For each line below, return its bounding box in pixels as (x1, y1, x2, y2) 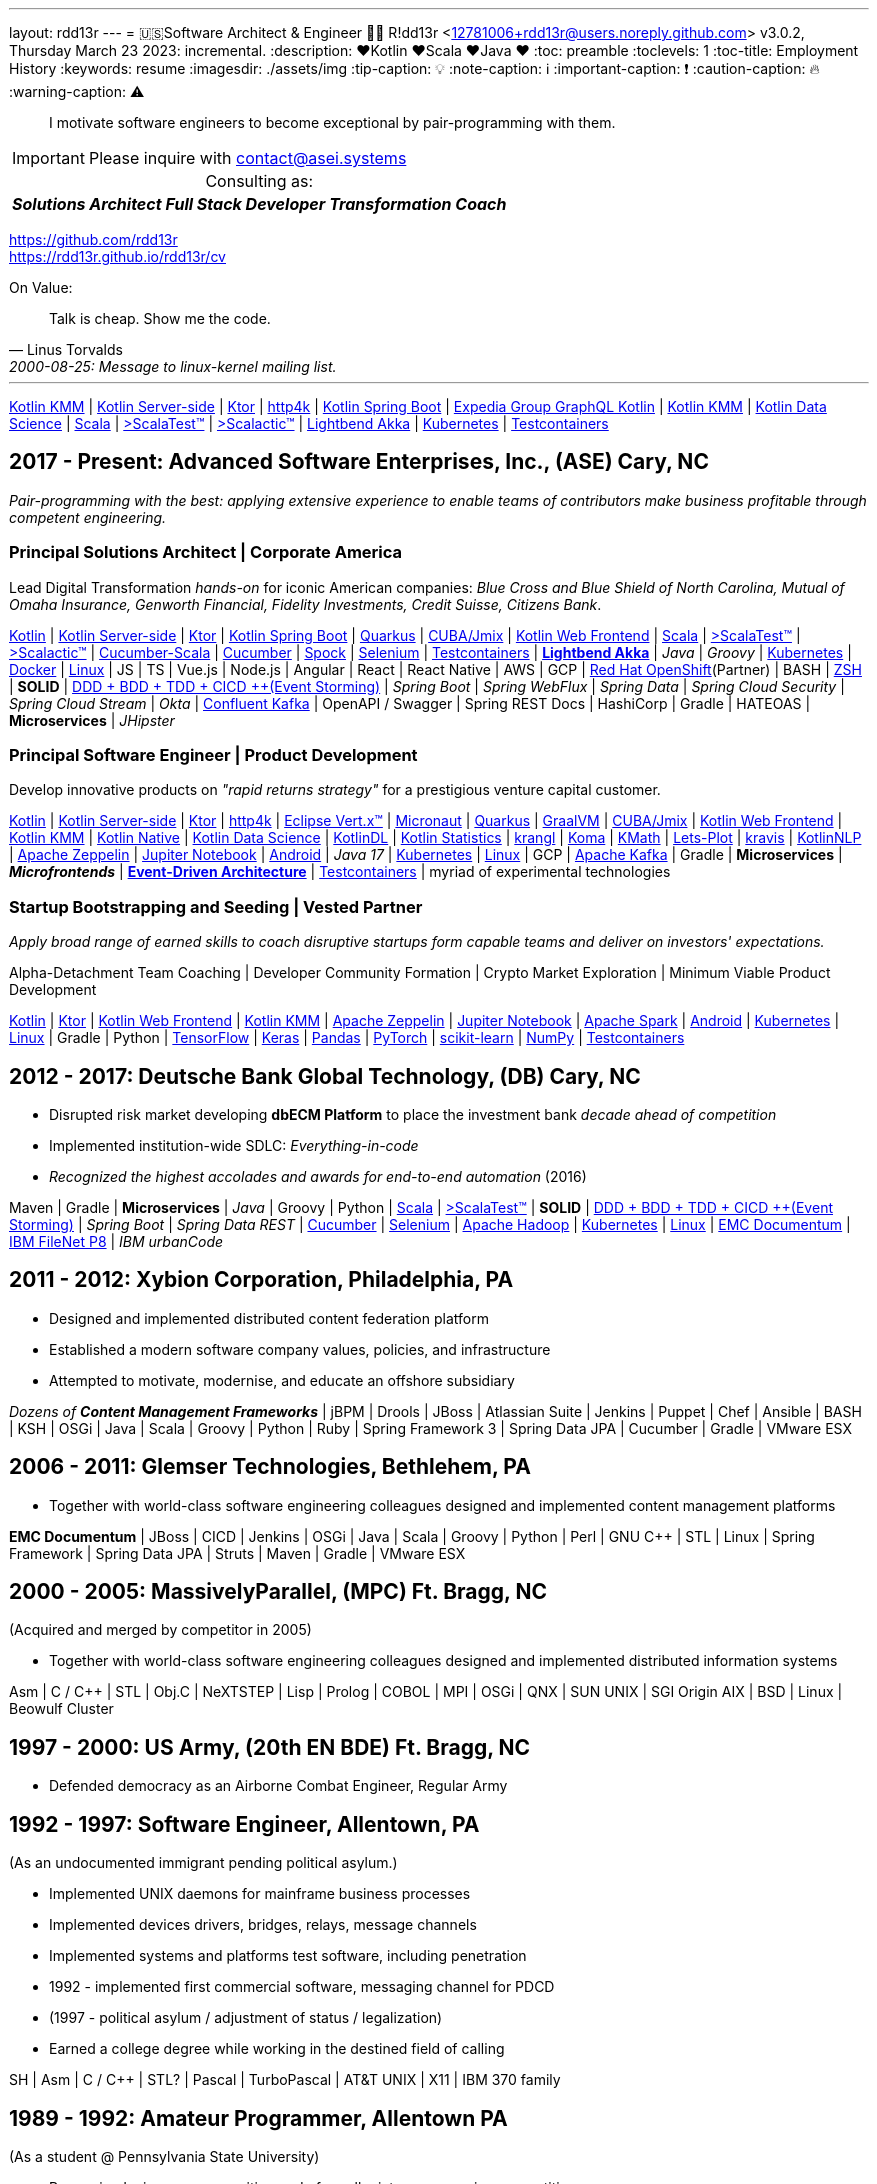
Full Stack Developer (165, 194, 326, 214)
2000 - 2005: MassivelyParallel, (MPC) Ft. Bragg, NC (9, 1579, 547, 1605)
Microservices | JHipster (9, 711, 175, 729)
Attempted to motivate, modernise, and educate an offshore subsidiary (49, 1371, 515, 1389)
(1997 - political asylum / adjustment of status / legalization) (49, 2009, 443, 2027)
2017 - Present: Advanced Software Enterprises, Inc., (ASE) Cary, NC (9, 449, 709, 475)
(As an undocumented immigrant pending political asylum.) (9, 1854, 398, 1872)
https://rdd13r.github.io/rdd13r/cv (9, 248, 226, 265)
